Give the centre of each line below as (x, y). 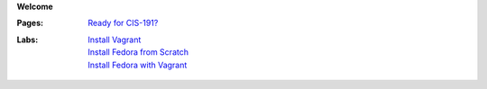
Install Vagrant (115, 40)
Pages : (30, 23)
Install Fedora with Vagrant (138, 65)
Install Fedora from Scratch (138, 52)
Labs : (28, 40)
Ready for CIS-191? (123, 23)
